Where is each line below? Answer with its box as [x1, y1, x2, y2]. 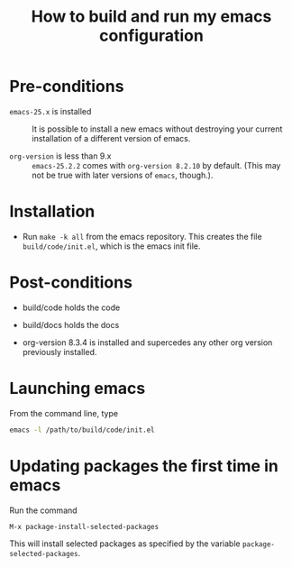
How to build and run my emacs [31, 6, 272, 27]
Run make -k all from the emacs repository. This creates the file [22, 231, 263, 242]
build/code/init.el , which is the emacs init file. [22, 241, 201, 251]
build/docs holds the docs [22, 319, 120, 330]
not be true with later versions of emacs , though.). [32, 169, 214, 180]
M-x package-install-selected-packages [9, 522, 160, 531]
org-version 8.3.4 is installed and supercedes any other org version [22, 336, 273, 348]
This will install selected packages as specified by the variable [9, 538, 241, 549]
